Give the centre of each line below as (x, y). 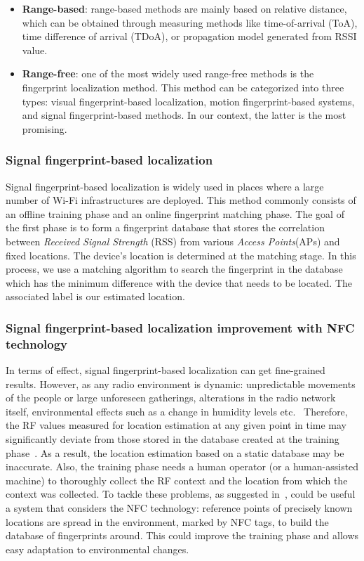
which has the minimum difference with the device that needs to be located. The (179, 282)
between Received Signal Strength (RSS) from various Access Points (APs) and (173, 241)
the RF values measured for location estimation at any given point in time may (176, 425)
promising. (45, 128)
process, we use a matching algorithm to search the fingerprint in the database (174, 269)
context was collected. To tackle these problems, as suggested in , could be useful (181, 494)
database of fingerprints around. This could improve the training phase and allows (182, 535)
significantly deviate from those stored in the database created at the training (173, 439)
